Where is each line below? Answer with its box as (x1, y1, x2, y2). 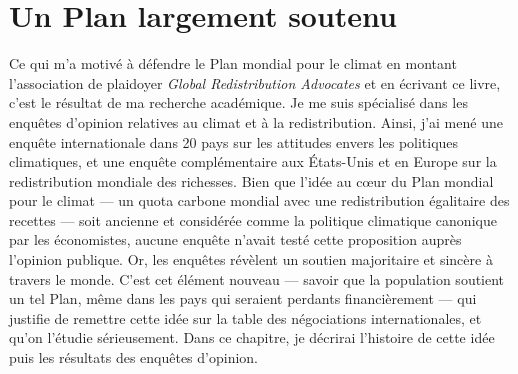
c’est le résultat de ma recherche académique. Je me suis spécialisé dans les (9, 92, 468, 113)
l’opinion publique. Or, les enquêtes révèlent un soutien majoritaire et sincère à (9, 249, 493, 270)
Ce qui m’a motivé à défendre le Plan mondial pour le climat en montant (9, 53, 457, 74)
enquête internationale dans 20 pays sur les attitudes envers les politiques (9, 131, 459, 152)
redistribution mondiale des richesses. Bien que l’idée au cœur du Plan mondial (9, 170, 494, 191)
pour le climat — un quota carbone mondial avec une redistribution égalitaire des (9, 190, 510, 211)
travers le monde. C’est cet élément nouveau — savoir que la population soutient (9, 268, 505, 289)
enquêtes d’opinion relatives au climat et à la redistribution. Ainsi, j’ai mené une (9, 111, 503, 132)
